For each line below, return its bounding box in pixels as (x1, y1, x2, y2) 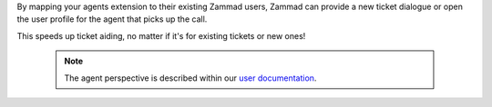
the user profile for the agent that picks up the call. (16, 14, 208, 24)
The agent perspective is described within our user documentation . (64, 73, 317, 83)
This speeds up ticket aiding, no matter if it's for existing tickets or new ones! (16, 30, 306, 41)
